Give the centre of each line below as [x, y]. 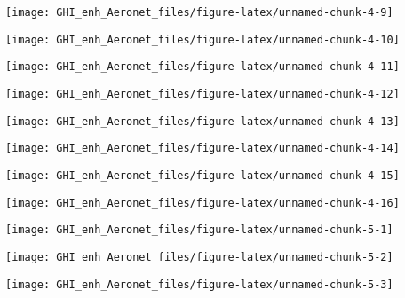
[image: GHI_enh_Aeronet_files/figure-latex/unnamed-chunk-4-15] [202, 175]
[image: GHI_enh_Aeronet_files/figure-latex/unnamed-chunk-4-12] [202, 94]
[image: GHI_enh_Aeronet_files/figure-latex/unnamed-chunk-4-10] [202, 39]
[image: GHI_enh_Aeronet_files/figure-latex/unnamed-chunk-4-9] [199, 12]
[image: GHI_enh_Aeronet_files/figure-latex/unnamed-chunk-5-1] [199, 230]
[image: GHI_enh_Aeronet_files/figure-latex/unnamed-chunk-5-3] [199, 284]
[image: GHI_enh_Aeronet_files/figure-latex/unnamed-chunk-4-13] [202, 121]
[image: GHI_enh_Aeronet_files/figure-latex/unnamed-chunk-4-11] [202, 67]
